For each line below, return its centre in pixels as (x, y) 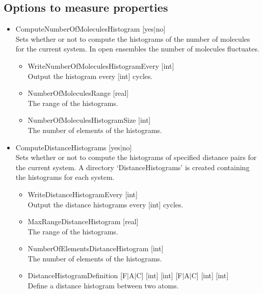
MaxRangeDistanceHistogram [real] (83, 221)
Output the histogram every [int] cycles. (90, 76)
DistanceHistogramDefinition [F (77, 275)
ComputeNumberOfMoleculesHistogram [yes (85, 29)
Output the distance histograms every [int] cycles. (106, 204)
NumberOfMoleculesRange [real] (78, 93)
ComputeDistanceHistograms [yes (68, 147)
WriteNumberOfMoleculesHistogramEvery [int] (101, 65)
